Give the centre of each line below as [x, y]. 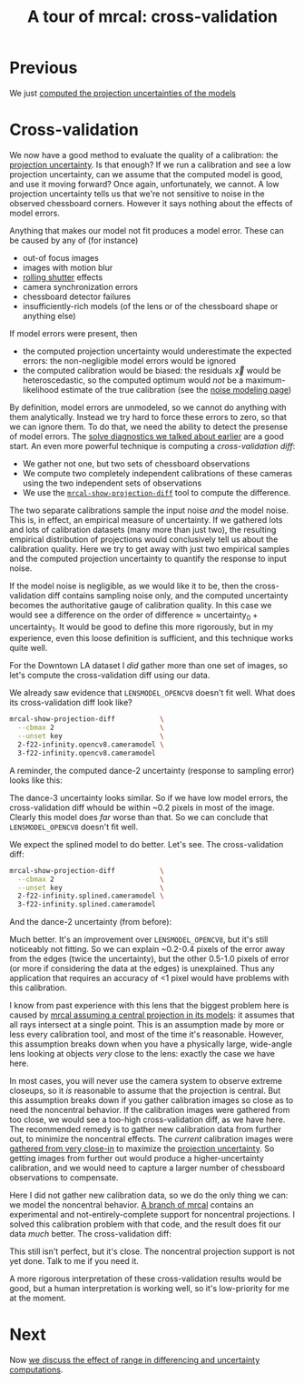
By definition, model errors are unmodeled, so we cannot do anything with [148, 407]
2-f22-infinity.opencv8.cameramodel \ [91, 745]
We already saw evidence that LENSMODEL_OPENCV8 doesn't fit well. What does [152, 693]
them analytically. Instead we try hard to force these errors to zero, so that [148, 416]
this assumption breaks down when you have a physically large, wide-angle [151, 1044]
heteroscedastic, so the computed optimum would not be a [133, 380]
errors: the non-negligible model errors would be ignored [129, 360]
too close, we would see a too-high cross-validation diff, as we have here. [147, 1119]
